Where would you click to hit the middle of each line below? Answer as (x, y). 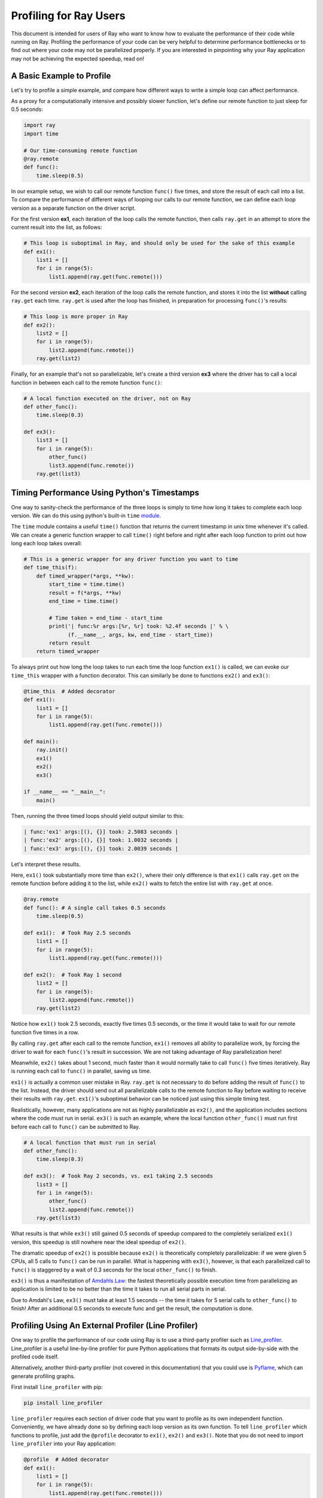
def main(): (41, 742)
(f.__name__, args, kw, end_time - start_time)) (141, 635)
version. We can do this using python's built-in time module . (86, 515)
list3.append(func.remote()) (92, 465)
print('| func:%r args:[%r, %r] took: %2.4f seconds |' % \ (139, 626)
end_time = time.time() (84, 601)
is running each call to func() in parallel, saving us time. (81, 1071)
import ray (39, 125)
